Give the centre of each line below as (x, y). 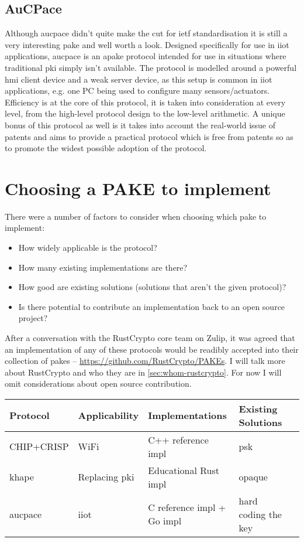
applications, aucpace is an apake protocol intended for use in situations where (146, 56)
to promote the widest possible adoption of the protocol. (106, 148)
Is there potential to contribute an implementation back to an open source (152, 306)
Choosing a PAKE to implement (138, 188)
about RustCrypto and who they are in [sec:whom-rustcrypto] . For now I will (143, 372)
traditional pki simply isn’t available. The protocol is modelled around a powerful (151, 67)
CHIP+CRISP (39, 446)
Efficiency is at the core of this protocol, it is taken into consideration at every (145, 102)
